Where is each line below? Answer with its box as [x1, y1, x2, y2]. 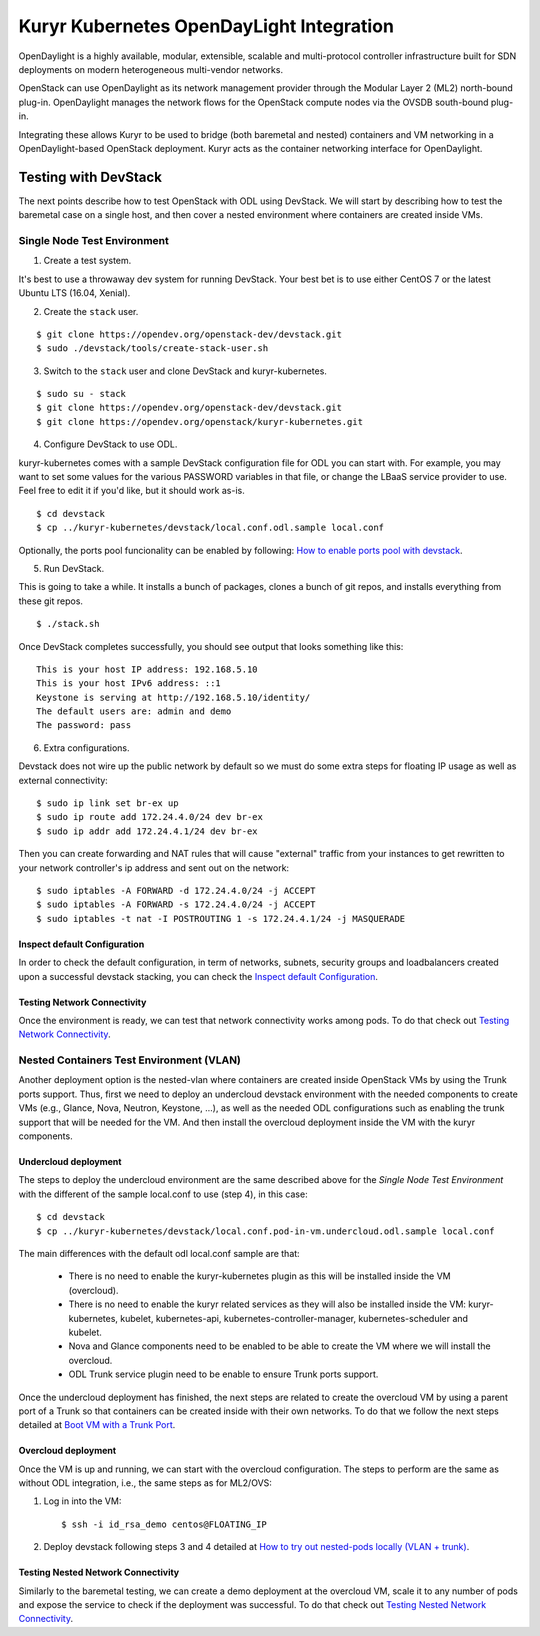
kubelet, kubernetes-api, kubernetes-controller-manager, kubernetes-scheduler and [120, 1312, 469, 1324]
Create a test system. [43, 255, 132, 267]
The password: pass [36, 720, 132, 731]
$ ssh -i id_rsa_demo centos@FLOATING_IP [61, 1518, 267, 1530]
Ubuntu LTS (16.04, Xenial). [18, 287, 131, 299]
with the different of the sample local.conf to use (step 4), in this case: [18, 1188, 309, 1200]
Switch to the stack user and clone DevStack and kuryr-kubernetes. [43, 365, 327, 377]
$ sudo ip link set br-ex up [36, 798, 179, 809]
